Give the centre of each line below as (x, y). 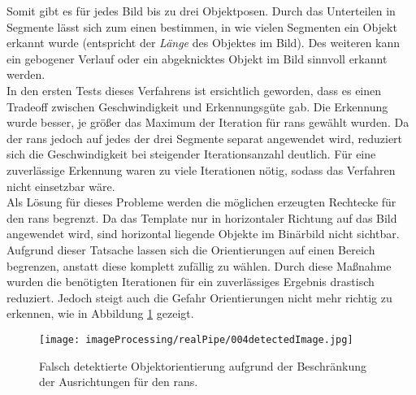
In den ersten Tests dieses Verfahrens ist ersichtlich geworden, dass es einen (194, 90)
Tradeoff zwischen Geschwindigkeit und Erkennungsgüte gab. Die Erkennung (197, 106)
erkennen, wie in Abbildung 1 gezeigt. (100, 313)
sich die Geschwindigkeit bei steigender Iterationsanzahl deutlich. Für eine (191, 154)
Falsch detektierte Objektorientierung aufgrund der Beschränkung (203, 365)
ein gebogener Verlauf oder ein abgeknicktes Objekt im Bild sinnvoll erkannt (197, 58)
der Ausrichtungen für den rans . (119, 382)
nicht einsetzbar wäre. (61, 186)
